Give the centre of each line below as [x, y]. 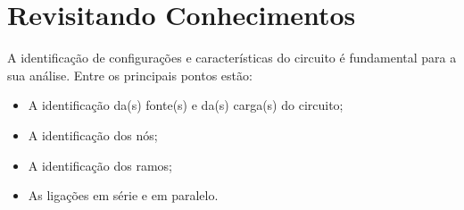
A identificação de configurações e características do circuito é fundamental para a [232, 58]
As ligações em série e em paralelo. [123, 195]
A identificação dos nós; [93, 134]
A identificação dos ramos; [100, 165]
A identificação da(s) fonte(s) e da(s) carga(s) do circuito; [186, 105]
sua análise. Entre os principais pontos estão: [130, 75]
